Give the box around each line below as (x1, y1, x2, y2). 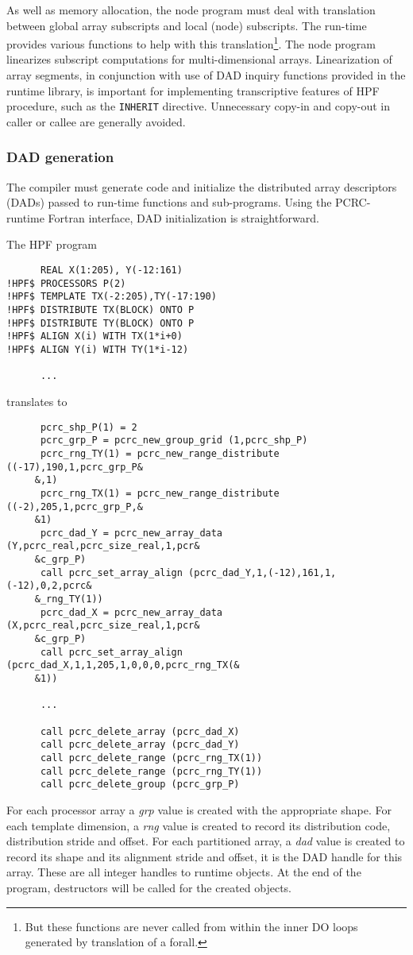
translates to (6, 392, 68, 409)
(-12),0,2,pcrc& (6, 580, 92, 592)
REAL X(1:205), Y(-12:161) (40, 265, 183, 276)
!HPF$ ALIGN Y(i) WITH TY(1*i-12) (6, 344, 189, 355)
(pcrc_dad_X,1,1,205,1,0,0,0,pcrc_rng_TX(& (6, 659, 240, 671)
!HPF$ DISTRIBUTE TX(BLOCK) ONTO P (6, 304, 195, 316)
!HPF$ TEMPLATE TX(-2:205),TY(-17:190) (6, 291, 217, 303)
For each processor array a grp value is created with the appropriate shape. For (6, 801, 392, 818)
